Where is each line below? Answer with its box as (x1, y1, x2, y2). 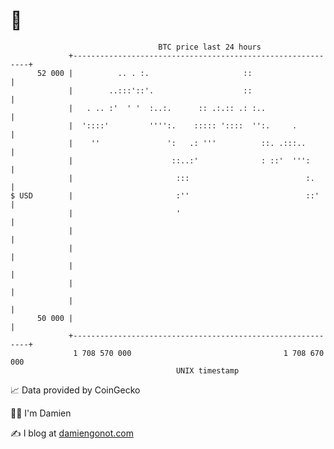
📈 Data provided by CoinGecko (10, 384, 141, 396)
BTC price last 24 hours (158, 42, 262, 52)
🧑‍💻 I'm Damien (10, 407, 72, 419)
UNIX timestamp (175, 365, 240, 376)
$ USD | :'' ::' (10, 190, 320, 201)
